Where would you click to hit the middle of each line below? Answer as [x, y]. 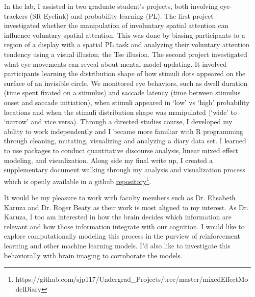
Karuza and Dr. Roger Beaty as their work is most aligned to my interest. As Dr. [126, 207]
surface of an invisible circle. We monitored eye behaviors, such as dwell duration [126, 83]
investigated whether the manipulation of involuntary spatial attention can [116, 25]
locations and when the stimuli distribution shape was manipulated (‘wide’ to [120, 112]
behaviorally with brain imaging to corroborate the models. [93, 255]
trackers [16, 15]
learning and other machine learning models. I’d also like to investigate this [117, 245]
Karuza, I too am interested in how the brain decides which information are [118, 217]
